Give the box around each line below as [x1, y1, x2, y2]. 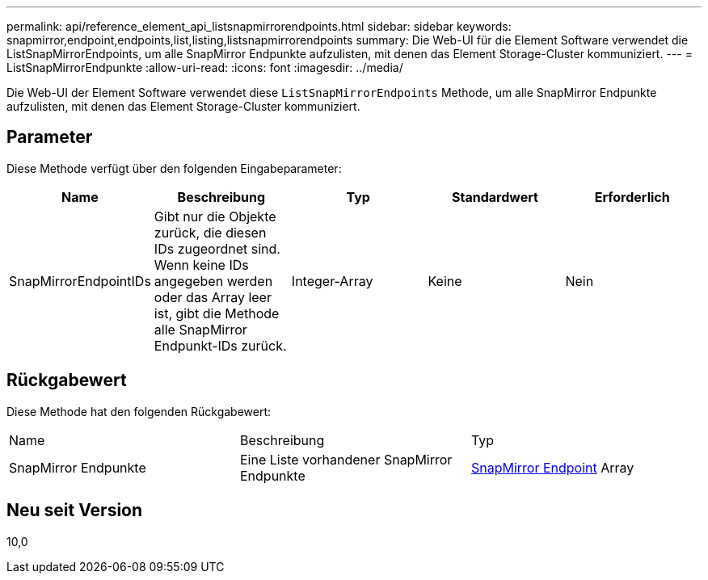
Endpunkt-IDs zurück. [154, 337, 287, 354]
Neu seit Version [6, 500, 143, 521]
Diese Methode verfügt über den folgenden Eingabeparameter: [6, 161, 342, 175]
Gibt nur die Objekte [154, 208, 276, 225]
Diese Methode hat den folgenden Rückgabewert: [6, 404, 272, 418]
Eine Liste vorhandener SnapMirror [239, 451, 453, 468]
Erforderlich [594, 188, 670, 205]
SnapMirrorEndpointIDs [9, 272, 151, 289]
